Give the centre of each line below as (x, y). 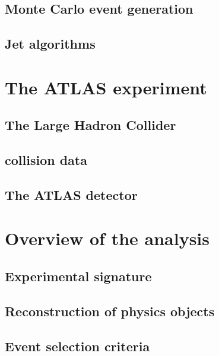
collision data (46, 160)
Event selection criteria (77, 346)
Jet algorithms (50, 44)
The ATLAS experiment (106, 87)
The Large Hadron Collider (91, 125)
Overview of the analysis (107, 238)
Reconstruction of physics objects (110, 311)
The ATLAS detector (71, 194)
